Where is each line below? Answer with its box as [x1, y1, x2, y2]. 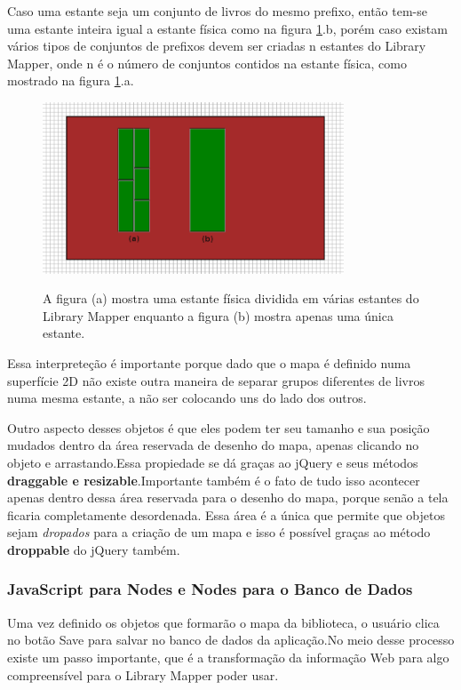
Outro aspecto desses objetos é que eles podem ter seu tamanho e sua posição [7, 418, 430, 437]
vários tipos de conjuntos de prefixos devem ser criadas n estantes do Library [7, 36, 426, 55]
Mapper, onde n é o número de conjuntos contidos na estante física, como [7, 53, 407, 72]
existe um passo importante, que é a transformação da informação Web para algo [7, 647, 449, 666]
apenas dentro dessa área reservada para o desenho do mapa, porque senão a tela [7, 488, 449, 507]
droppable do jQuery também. [7, 540, 180, 558]
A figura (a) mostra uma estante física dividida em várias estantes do [43, 289, 419, 308]
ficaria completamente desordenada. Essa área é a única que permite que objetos [7, 505, 445, 524]
